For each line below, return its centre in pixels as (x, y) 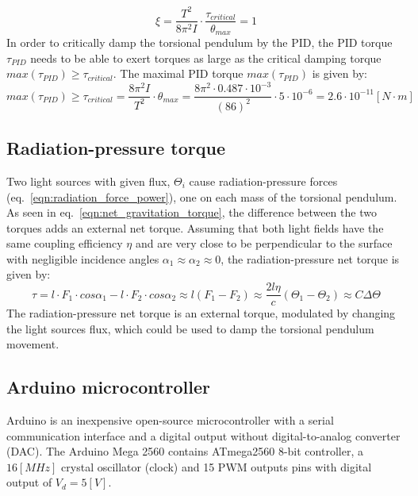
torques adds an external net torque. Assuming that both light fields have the (195, 227)
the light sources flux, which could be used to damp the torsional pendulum (190, 328)
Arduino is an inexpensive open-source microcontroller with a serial (170, 420)
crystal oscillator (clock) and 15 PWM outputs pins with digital (217, 466)
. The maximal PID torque (178, 73)
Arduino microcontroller (108, 387)
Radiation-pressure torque (116, 148)
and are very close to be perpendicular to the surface (264, 243)
